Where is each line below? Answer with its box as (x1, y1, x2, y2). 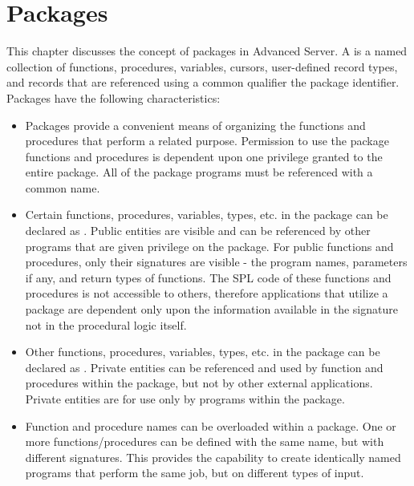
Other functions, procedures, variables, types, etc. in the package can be (25, 343, 380, 360)
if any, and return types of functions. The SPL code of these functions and (25, 269, 392, 286)
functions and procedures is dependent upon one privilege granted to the (25, 148, 383, 164)
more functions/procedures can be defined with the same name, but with (25, 433, 384, 450)
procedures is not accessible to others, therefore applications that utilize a (25, 285, 388, 302)
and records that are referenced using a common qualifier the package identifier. (6, 74, 400, 91)
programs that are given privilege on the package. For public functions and (25, 237, 394, 254)
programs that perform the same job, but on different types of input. (25, 464, 364, 481)
